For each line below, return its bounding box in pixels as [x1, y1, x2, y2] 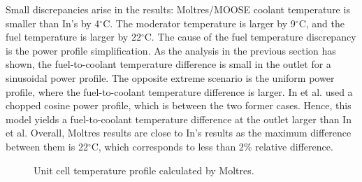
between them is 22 [6, 139, 88, 153]
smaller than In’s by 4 [6, 15, 100, 30]
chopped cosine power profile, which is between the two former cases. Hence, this [6, 98, 352, 113]
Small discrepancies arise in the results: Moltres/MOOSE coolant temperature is [6, 2, 350, 16]
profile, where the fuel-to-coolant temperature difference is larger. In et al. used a [6, 84, 353, 99]
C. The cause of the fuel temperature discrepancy [144, 29, 356, 44]
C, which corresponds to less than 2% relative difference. [91, 139, 333, 153]
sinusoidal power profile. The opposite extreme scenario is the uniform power [6, 70, 335, 85]
